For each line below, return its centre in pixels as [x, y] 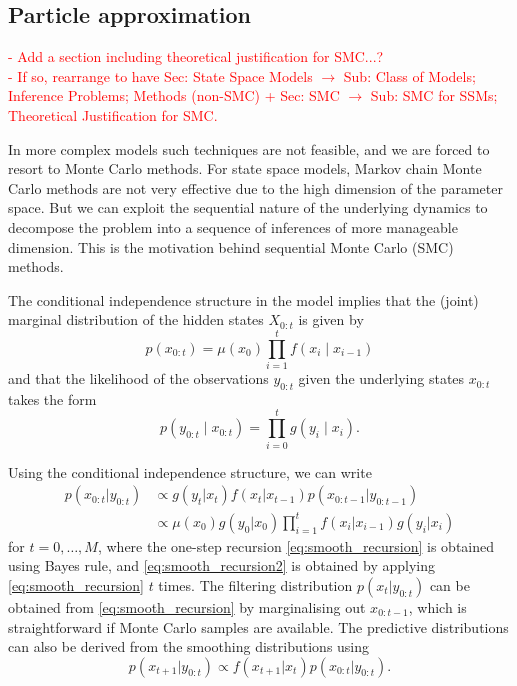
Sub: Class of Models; [409, 75]
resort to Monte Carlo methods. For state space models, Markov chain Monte [245, 168]
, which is [437, 606]
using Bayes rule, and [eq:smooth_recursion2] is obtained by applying [221, 565]
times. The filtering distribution [255, 584]
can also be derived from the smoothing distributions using [189, 646]
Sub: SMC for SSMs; [434, 95]
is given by [331, 319]
